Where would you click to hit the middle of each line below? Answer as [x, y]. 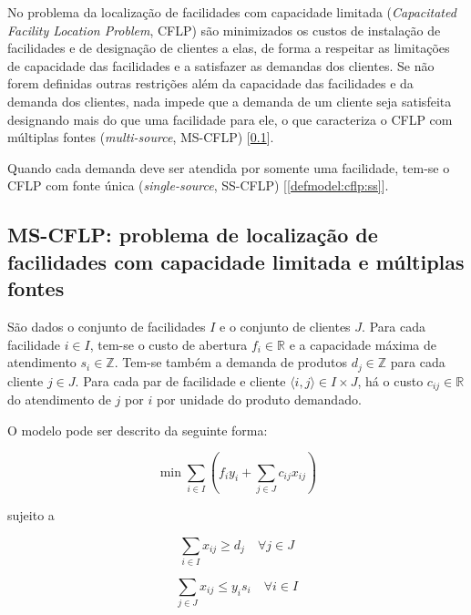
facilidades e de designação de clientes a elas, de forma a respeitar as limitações [229, 48]
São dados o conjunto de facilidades [107, 326]
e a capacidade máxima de [363, 344]
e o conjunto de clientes [285, 326]
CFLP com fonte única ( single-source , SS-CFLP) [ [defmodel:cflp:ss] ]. [198, 185]
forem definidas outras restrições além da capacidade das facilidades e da [210, 83]
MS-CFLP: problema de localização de [193, 235]
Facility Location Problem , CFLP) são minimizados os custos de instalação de [224, 30]
